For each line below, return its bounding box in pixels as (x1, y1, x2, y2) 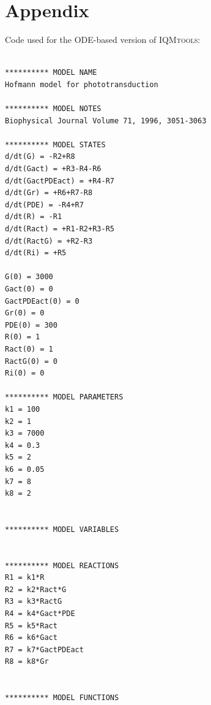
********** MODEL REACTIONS (5, 561, 119, 570)
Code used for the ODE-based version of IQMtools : (5, 33, 201, 46)
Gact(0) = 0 (5, 285, 53, 293)
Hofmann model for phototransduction (5, 80, 158, 89)
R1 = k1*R (5, 573, 45, 582)
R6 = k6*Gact (5, 633, 57, 642)
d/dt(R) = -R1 (5, 212, 62, 222)
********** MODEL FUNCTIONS (5, 693, 119, 703)
